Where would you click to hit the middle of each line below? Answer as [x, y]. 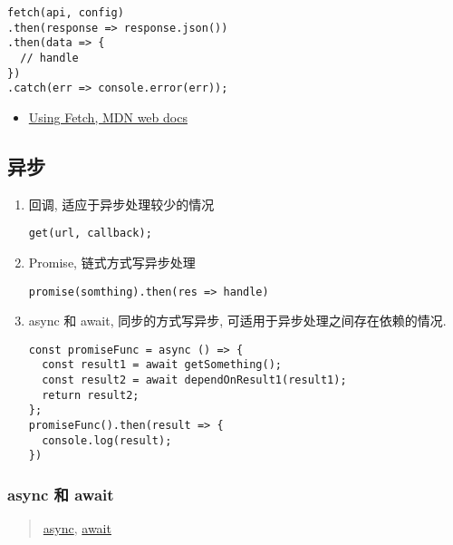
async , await [77, 528]
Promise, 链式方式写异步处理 [112, 262]
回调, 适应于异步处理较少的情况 [121, 204]
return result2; [91, 395]
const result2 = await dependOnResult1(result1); [194, 380]
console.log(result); [107, 440]
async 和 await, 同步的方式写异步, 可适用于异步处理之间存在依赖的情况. [237, 321]
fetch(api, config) [66, 13]
